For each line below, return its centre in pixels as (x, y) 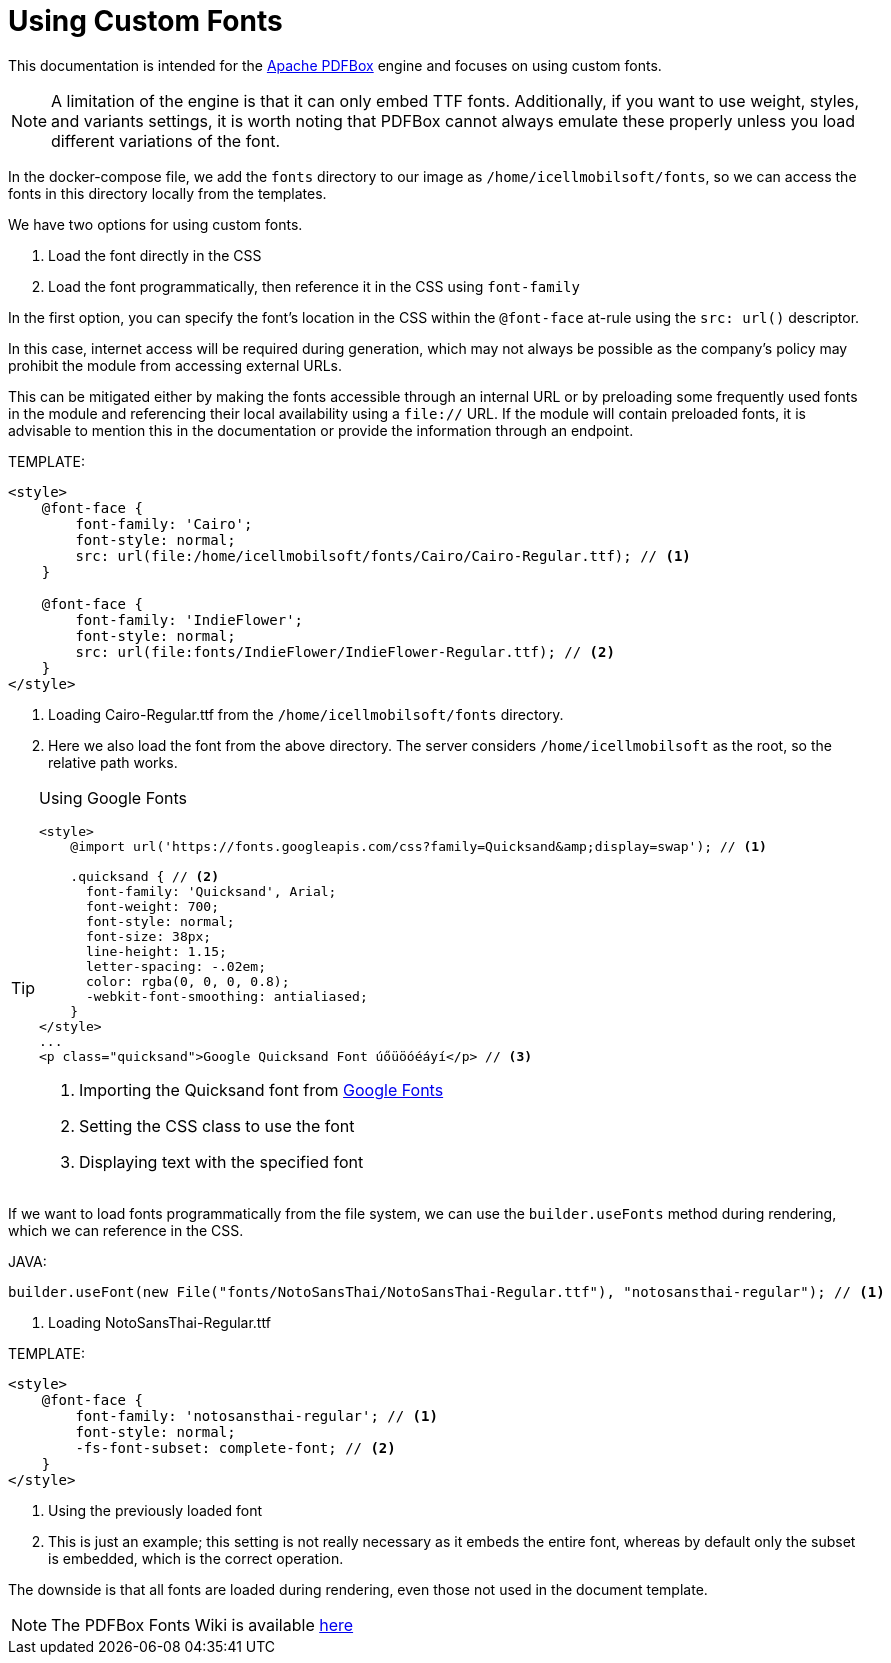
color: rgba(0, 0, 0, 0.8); (187, 981)
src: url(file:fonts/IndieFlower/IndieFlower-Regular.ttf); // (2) (345, 651)
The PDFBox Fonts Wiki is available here (202, 1624)
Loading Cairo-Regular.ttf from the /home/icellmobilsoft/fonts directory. (306, 714)
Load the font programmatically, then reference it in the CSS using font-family (314, 286)
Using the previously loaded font (155, 1510)
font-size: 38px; (148, 936)
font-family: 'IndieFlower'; (189, 619)
